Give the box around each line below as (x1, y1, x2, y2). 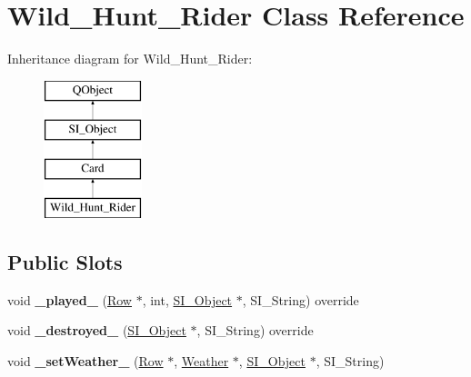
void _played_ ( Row (7, 290, 132, 309)
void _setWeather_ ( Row (7, 351, 164, 370)
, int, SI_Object (142, 290, 233, 309)
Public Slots (7, 247, 123, 275)
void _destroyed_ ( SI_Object (7, 321, 186, 340)
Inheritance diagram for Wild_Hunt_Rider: (7, 49, 253, 68)
